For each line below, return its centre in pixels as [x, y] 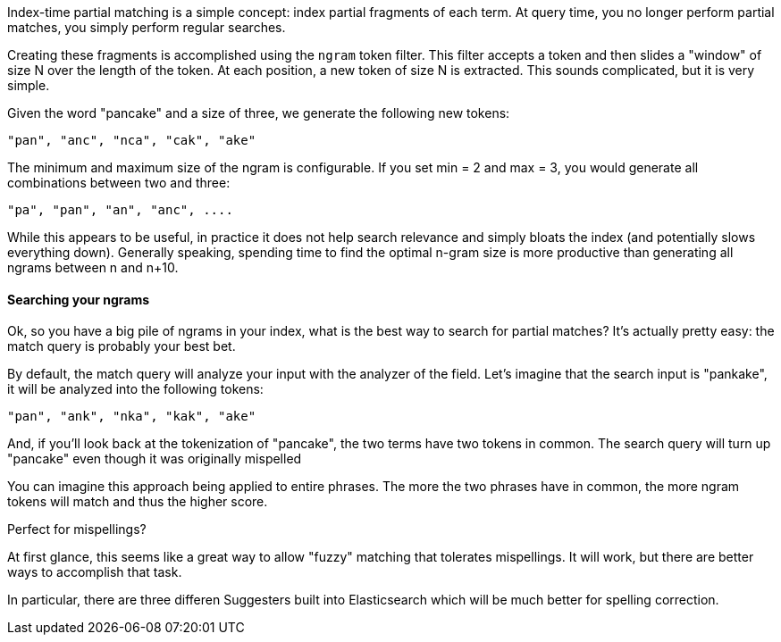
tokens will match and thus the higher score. [138, 502]
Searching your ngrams [79, 299]
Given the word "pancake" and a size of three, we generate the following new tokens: [259, 113]
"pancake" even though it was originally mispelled [155, 459]
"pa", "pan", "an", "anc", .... [120, 210]
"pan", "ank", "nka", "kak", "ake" [132, 417]
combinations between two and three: [119, 183]
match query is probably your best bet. [122, 346]
